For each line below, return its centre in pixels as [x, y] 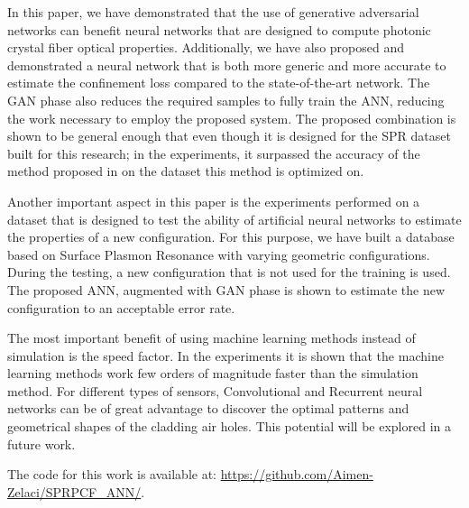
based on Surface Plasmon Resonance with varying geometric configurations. [219, 254]
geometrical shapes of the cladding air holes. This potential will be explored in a [229, 426]
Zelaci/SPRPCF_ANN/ [74, 491]
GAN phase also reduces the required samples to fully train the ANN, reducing [226, 100]
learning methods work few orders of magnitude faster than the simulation [213, 373]
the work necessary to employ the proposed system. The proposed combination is [232, 118]
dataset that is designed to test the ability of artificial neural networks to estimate [234, 219]
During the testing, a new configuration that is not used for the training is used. [229, 272]
